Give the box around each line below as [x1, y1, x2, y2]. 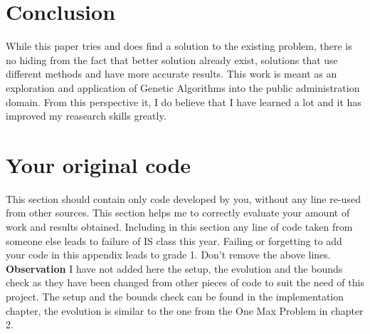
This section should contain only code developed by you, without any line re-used [6, 191, 361, 206]
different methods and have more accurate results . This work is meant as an [6, 66, 337, 81]
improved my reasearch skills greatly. [6, 108, 166, 123]
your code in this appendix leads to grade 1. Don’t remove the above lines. [6, 247, 331, 262]
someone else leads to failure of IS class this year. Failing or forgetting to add [6, 233, 342, 248]
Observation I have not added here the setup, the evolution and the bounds [6, 261, 343, 276]
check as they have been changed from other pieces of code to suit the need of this [6, 275, 364, 290]
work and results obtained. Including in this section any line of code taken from [6, 219, 353, 234]
